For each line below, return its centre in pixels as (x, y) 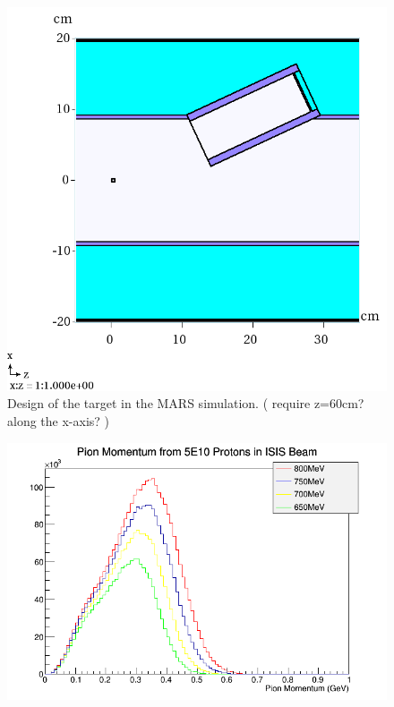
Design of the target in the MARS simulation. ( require (159, 403)
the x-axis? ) (75, 421)
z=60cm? (339, 403)
